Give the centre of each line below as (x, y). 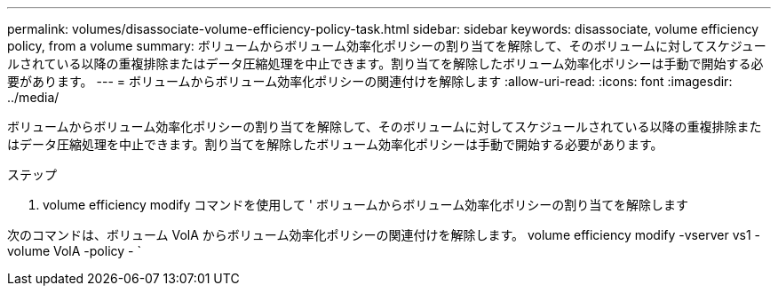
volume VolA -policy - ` (74, 251)
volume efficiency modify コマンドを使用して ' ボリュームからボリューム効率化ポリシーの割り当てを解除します (365, 205)
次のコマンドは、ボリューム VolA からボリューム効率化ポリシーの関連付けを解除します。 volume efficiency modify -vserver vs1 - (384, 235)
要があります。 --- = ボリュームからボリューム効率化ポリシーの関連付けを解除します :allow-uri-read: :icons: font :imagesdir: (370, 81)
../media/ (33, 97)
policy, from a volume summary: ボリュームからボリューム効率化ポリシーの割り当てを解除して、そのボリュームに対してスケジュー (387, 46)
